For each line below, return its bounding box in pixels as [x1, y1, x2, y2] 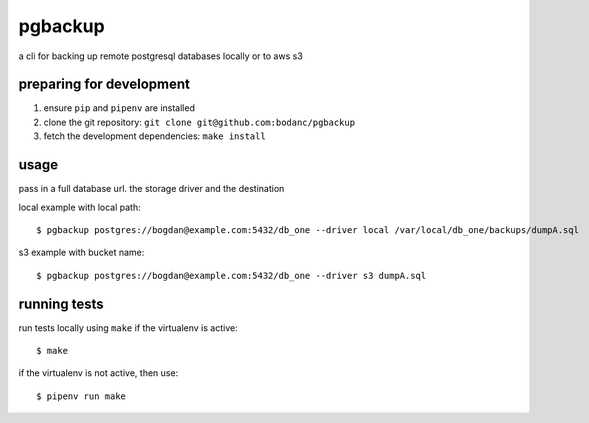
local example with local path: [18, 201, 142, 213]
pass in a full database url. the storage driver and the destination [18, 183, 285, 195]
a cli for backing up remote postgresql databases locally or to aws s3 [18, 50, 304, 62]
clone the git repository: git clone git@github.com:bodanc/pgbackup [43, 116, 355, 128]
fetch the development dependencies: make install [43, 130, 267, 142]
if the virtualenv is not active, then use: [18, 367, 179, 379]
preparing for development [18, 76, 190, 93]
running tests [18, 295, 104, 312]
